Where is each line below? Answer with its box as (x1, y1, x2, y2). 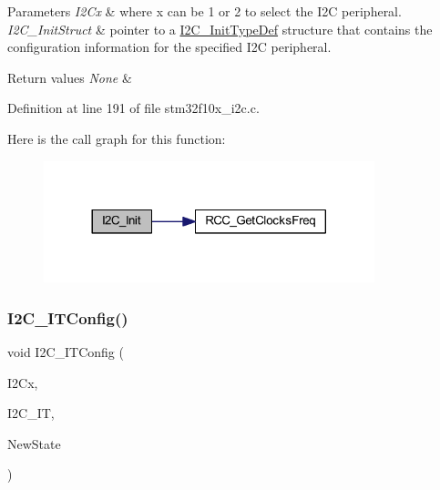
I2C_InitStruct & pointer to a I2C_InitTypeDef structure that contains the (7, 19, 433, 38)
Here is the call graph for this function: (7, 128, 226, 148)
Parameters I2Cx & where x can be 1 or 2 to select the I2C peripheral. (7, 2, 402, 20)
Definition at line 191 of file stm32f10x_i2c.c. (7, 98, 260, 117)
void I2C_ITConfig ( (7, 342, 124, 362)
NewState (7, 434, 61, 453)
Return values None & (7, 67, 132, 87)
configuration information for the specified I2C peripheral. (7, 37, 332, 56)
